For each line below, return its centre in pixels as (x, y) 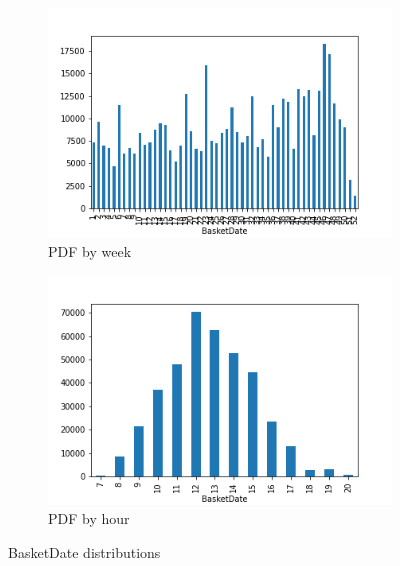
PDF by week (90, 250)
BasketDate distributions (84, 552)
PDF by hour (89, 518)
